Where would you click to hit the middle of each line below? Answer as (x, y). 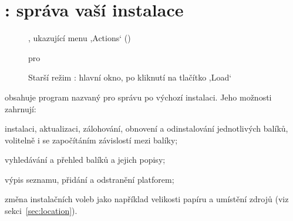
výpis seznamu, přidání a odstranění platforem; (90, 179)
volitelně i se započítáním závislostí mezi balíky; (91, 140)
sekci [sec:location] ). (41, 211)
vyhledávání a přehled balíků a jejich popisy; (85, 160)
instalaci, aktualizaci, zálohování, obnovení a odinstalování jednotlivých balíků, (146, 128)
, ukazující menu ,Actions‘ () (80, 38)
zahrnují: (21, 108)
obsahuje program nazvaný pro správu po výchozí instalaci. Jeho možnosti (138, 97)
